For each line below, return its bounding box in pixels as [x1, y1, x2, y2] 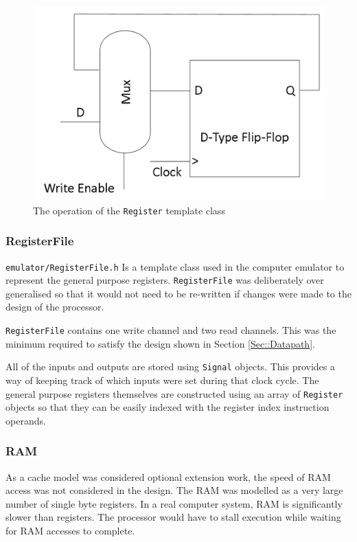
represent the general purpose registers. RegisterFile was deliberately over [5, 273, 324, 287]
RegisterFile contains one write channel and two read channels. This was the [5, 323, 336, 337]
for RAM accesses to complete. [5, 523, 135, 537]
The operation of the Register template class [33, 203, 225, 217]
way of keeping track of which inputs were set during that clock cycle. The [5, 372, 319, 387]
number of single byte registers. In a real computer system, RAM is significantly [5, 496, 343, 510]
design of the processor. [5, 300, 104, 314]
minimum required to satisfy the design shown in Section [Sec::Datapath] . [5, 336, 315, 350]
